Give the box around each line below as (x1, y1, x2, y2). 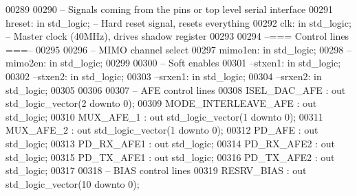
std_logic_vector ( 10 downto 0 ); (6, 176, 140, 191)
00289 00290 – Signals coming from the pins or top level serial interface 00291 (6, 2, 333, 16)
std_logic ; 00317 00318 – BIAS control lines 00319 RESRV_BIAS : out (6, 163, 307, 177)
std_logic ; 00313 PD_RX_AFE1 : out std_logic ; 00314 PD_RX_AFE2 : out (6, 136, 335, 150)
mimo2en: (6, 56, 47, 70)
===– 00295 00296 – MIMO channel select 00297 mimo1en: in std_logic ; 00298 (6, 42, 344, 56)
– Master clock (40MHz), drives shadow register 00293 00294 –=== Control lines (6, 29, 349, 43)
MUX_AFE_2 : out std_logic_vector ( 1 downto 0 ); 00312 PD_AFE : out (6, 123, 318, 137)
